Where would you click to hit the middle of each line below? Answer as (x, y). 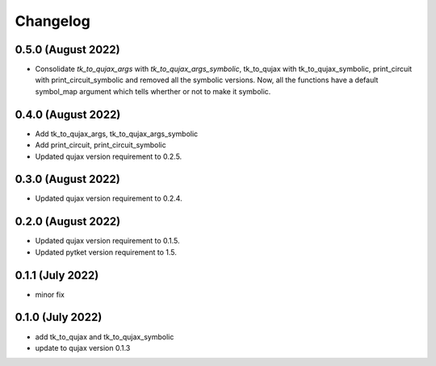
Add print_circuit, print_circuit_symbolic (101, 145)
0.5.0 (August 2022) (67, 50)
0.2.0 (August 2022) (68, 222)
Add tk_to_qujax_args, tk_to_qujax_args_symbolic (117, 134)
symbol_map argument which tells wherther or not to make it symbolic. (153, 91)
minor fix (50, 294)
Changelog (52, 21)
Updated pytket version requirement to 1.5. (106, 252)
